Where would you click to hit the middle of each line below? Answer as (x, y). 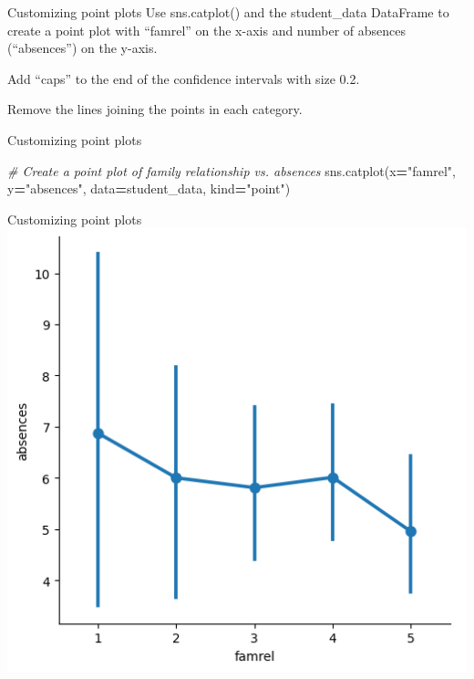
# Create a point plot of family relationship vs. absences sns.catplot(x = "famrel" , (232, 170)
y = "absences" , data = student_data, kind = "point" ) (149, 188)
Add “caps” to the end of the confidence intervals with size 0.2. (184, 78)
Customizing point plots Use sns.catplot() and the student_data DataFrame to (228, 12)
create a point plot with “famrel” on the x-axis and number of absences (207, 30)
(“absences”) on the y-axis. (82, 48)
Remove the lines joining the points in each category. (155, 109)
